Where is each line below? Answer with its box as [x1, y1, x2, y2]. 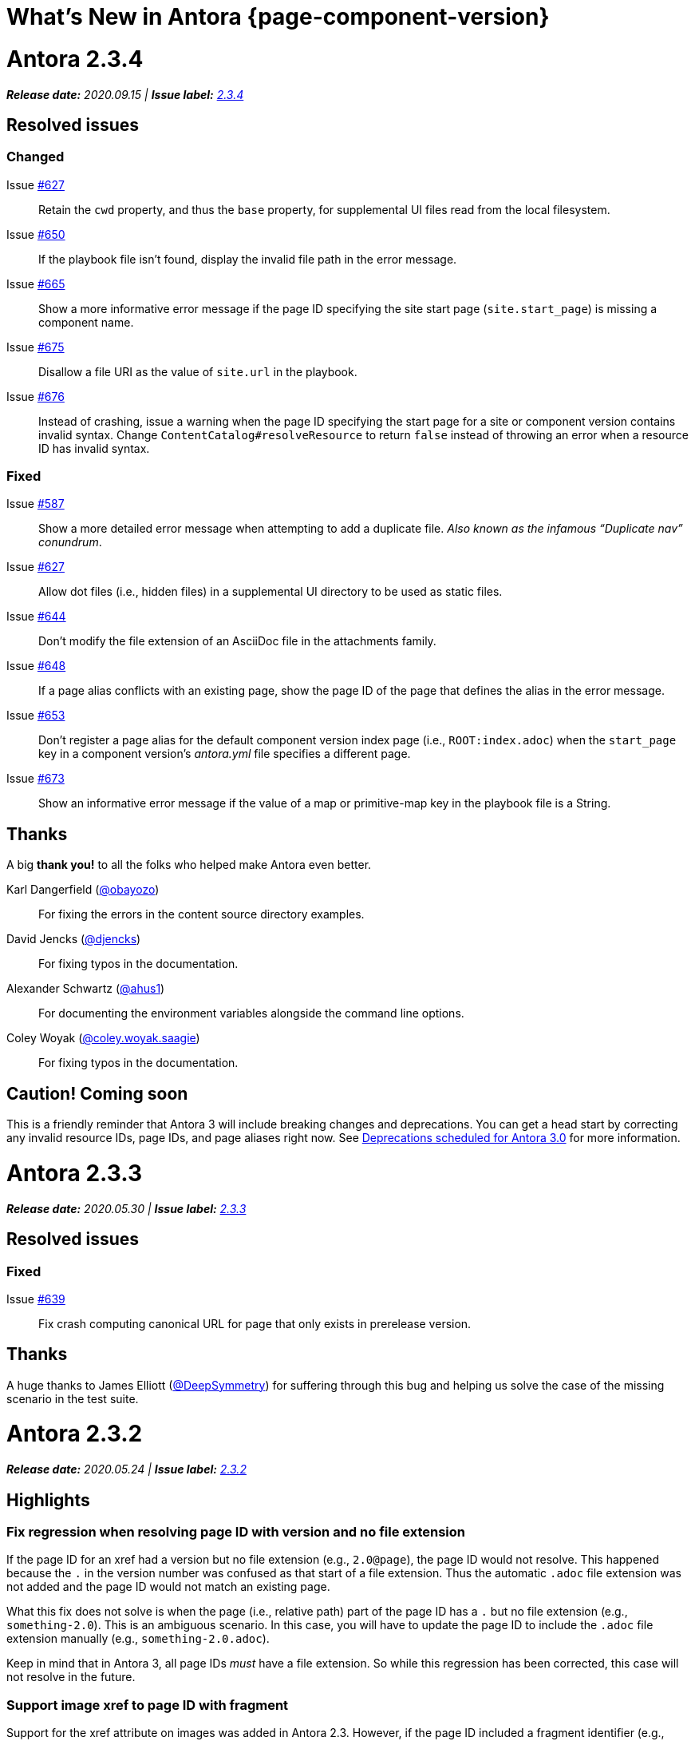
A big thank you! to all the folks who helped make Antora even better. [6, 858, 372, 872]
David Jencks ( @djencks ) [6, 932, 141, 946]
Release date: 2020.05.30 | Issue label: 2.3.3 [6, 1201, 247, 1216]
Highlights [6, 1489, 90, 1510]
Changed [6, 149, 65, 165]
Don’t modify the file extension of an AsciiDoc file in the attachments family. [38, 634, 436, 648]
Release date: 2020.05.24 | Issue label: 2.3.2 [6, 1462, 247, 1477]
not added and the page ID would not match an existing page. [6, 1580, 330, 1594]
